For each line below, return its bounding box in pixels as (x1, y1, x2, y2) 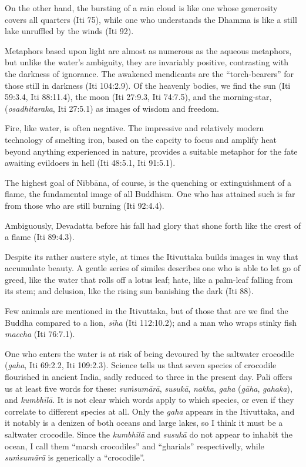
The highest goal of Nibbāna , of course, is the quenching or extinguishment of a (5, 176, 292, 188)
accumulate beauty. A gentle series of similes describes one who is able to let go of (5, 262, 300, 274)
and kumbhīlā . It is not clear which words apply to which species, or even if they (5, 393, 294, 406)
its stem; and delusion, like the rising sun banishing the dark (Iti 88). (5, 285, 254, 297)
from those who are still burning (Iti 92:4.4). (5, 199, 164, 211)
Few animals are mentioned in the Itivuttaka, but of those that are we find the (5, 305, 288, 317)
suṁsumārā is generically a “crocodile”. (5, 451, 145, 463)
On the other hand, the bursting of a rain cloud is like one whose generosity (5, 2, 278, 14)
